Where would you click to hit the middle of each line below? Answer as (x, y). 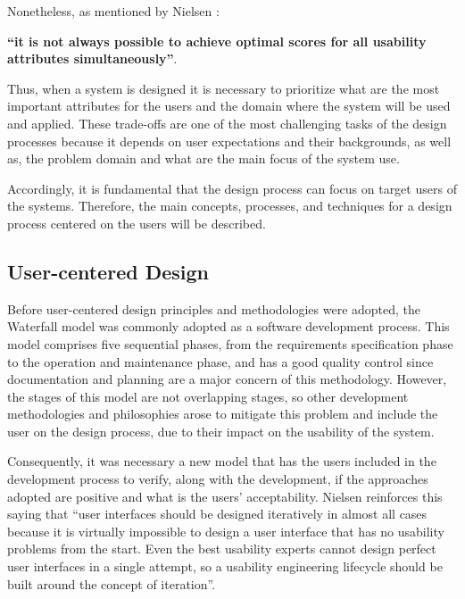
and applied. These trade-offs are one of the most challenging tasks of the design (227, 123)
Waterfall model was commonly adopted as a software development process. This (228, 326)
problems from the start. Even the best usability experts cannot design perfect (222, 549)
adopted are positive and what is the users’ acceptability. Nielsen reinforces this (225, 496)
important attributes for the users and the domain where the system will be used (229, 106)
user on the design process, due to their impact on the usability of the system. (221, 431)
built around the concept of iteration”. (112, 583)
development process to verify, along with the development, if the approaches (218, 479)
